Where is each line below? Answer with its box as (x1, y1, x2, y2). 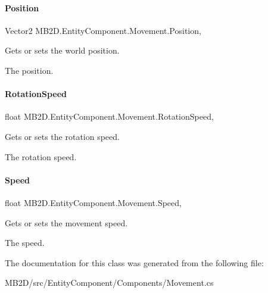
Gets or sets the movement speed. (5, 216, 128, 229)
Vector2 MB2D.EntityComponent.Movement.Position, (5, 24, 201, 36)
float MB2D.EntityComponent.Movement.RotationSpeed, (5, 110, 214, 123)
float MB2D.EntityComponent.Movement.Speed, (5, 196, 182, 208)
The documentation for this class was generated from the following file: (5, 256, 264, 269)
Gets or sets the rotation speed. (5, 130, 120, 142)
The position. (5, 64, 54, 76)
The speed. (5, 236, 45, 249)
